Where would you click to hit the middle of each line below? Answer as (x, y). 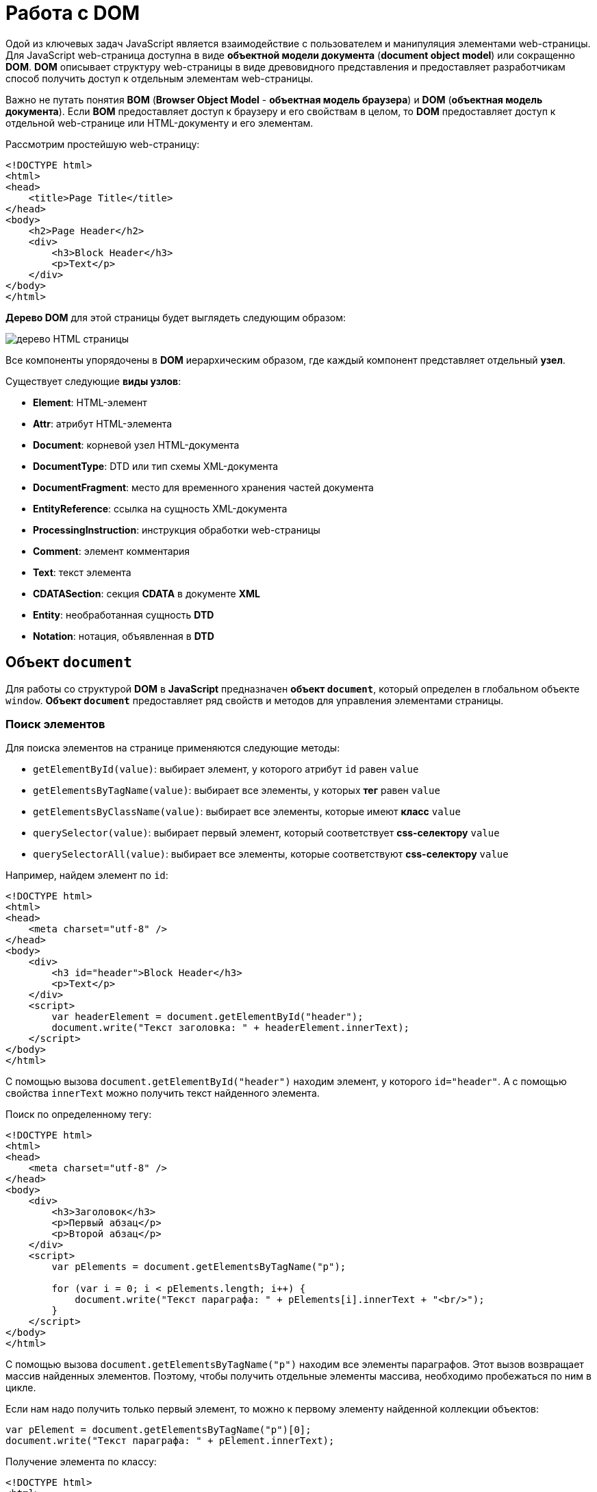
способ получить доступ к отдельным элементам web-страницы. (160, 78)
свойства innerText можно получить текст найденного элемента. (163, 1093)
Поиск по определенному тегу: (79, 1115)
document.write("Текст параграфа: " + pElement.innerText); (170, 1441)
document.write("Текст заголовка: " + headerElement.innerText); (231, 1028)
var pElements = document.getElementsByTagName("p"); (199, 1267)
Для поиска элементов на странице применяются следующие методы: (173, 748)
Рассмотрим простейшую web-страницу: (103, 144)
